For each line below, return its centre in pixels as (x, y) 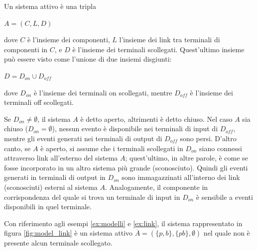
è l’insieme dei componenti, (68, 40)
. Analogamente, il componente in (157, 187)
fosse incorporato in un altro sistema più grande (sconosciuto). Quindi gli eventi (126, 167)
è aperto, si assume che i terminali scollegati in (112, 148)
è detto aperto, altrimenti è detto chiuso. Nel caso (156, 119)
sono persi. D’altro (208, 138)
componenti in (26, 49)
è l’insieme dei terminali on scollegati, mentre (103, 92)
